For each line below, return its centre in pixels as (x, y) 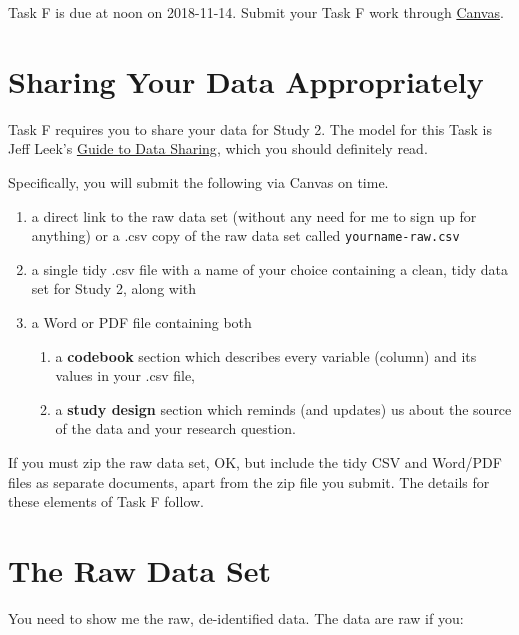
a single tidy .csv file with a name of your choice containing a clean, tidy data (269, 268)
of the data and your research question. (175, 428)
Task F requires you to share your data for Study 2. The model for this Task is (250, 128)
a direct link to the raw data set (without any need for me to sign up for (254, 215)
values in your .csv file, (125, 375)
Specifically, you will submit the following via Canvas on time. (198, 181)
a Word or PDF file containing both (141, 321)
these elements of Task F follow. (106, 501)
